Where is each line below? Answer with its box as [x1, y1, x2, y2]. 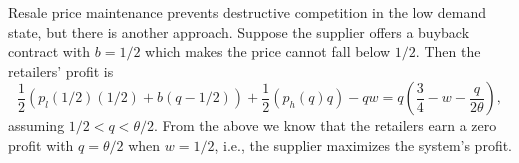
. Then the [415, 41, 481, 62]
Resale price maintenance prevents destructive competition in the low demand [8, 2, 487, 22]
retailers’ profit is [8, 60, 114, 81]
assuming [8, 115, 65, 136]
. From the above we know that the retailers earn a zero [153, 115, 497, 136]
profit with [8, 134, 74, 155]
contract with [8, 41, 91, 62]
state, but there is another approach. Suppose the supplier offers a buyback [8, 21, 470, 42]
